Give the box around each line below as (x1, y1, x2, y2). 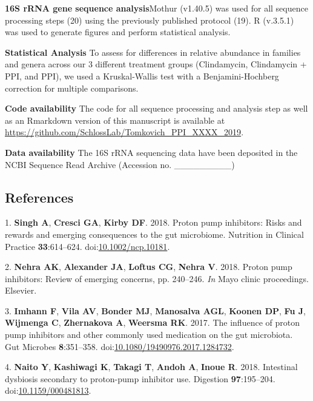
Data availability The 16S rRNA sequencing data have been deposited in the (5, 146, 298, 158)
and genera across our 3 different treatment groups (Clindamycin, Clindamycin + (5, 58, 307, 70)
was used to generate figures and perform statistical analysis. (5, 25, 231, 38)
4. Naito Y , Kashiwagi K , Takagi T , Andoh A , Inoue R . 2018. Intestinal (5, 360, 298, 373)
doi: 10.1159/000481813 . (5, 384, 91, 397)
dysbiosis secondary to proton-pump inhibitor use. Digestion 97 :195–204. (5, 372, 275, 385)
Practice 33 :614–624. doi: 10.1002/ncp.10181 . (5, 240, 170, 252)
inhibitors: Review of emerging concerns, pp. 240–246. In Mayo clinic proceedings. (5, 272, 309, 285)
